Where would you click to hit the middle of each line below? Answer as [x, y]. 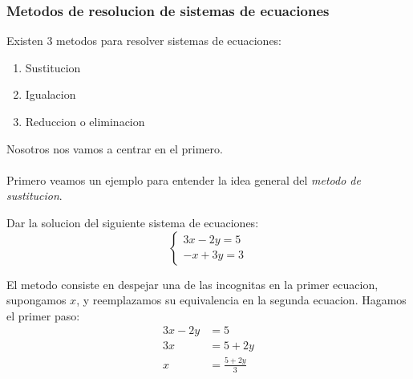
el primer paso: [43, 315]
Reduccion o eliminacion [85, 121]
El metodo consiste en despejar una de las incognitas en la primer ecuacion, [192, 284]
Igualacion [51, 94]
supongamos [36, 300]
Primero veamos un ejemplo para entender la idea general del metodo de [184, 179]
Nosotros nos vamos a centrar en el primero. [115, 148]
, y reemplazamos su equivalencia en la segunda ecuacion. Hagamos [241, 300]
